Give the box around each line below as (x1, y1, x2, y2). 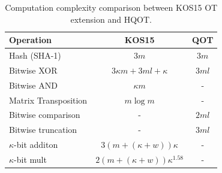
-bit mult (14, 153, 47, 165)
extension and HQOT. (70, 13, 152, 25)
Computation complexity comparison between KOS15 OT (5, 1, 218, 13)
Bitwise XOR (9, 63, 58, 76)
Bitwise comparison (9, 108, 80, 121)
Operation (9, 34, 52, 46)
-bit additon (14, 138, 58, 151)
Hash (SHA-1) (9, 49, 61, 62)
